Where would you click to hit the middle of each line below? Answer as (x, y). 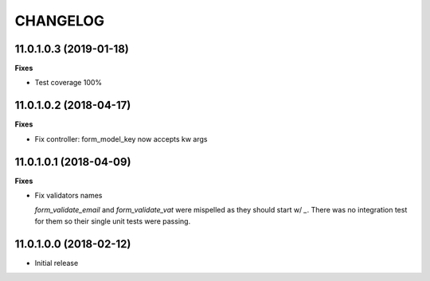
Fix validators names (68, 196)
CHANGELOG (60, 21)
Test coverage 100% (68, 83)
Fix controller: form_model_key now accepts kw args (121, 139)
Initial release (57, 263)
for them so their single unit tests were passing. (113, 221)
